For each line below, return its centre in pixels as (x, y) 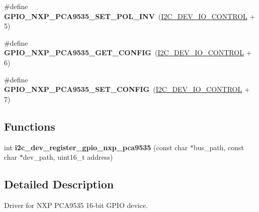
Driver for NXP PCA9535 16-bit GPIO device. (76, 205)
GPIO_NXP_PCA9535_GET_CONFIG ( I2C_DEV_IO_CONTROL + (128, 52)
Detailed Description (59, 184)
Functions (30, 126)
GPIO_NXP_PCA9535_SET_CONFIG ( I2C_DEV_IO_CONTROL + (127, 89)
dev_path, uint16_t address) (68, 157)
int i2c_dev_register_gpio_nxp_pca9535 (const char (96, 147)
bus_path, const (219, 147)
